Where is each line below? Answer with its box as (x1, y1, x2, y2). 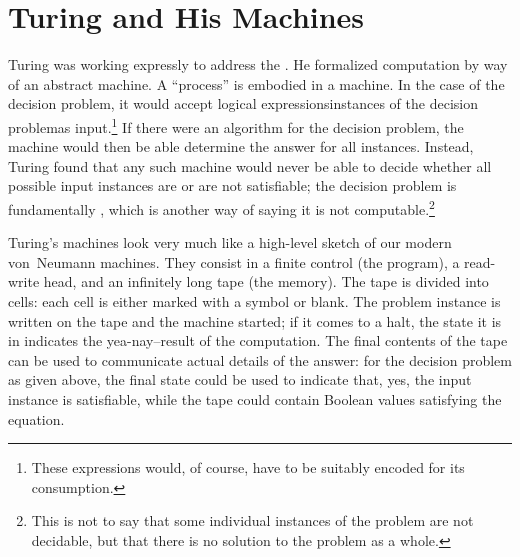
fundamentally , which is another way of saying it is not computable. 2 (8, 195, 435, 219)
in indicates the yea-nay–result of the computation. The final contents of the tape (8, 330, 508, 351)
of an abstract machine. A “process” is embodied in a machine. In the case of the (8, 73, 505, 94)
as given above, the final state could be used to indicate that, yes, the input (8, 369, 472, 390)
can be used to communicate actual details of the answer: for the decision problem (8, 349, 512, 370)
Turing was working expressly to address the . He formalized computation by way (8, 54, 508, 75)
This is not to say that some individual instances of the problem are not (31, 510, 474, 531)
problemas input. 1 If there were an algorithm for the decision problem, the (8, 113, 464, 137)
